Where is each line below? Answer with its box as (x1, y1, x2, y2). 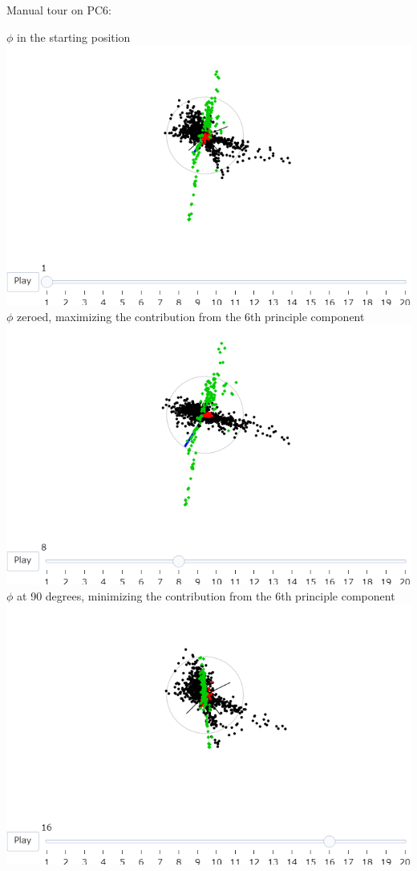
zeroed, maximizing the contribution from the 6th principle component (17, 307, 365, 324)
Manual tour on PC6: (6, 2, 111, 18)
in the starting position (17, 28, 131, 45)
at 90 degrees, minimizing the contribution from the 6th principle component (17, 587, 395, 604)
